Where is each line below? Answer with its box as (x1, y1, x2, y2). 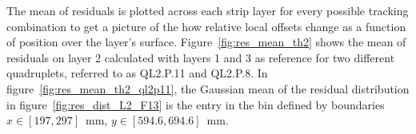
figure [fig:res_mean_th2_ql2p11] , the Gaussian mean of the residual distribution (6, 80, 410, 97)
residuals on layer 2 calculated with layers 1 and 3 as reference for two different (6, 49, 395, 65)
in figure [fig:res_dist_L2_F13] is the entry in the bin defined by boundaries (6, 96, 385, 112)
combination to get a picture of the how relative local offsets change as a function (6, 18, 406, 34)
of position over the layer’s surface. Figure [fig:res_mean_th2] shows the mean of (6, 33, 406, 50)
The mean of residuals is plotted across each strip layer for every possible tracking (6, 2, 409, 18)
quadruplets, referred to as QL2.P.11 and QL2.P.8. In (6, 65, 268, 81)
